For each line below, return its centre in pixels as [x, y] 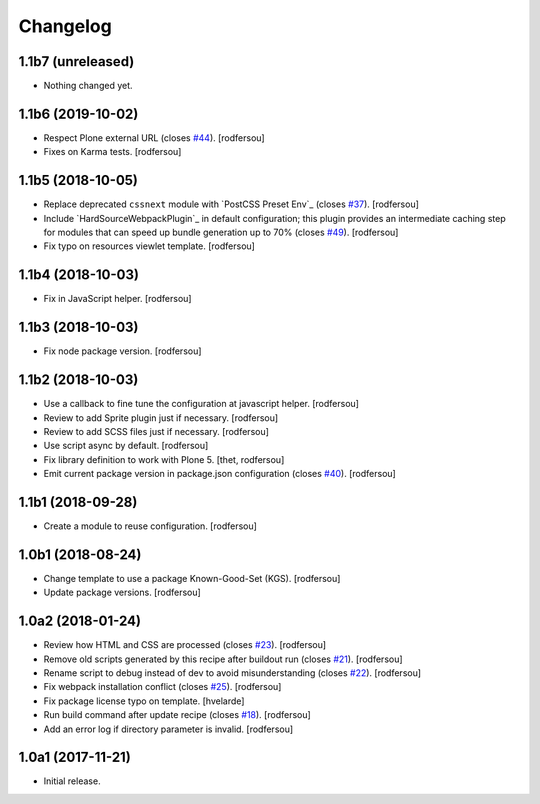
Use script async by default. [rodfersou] [126, 446]
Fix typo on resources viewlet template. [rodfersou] [149, 246]
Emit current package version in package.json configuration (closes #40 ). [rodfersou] [220, 474]
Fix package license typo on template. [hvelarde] [144, 701]
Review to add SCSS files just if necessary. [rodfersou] [156, 431]
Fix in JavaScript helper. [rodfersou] [117, 299]
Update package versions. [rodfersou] [122, 592]
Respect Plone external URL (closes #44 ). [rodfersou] [154, 137]
